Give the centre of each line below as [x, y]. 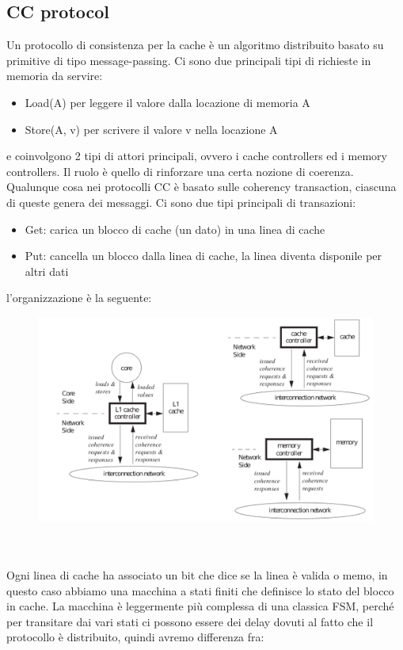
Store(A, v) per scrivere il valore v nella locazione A [151, 129]
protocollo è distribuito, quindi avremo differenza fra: [135, 637]
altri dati [47, 271]
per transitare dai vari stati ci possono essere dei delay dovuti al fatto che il [190, 621]
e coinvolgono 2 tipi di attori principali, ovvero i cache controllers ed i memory [197, 156]
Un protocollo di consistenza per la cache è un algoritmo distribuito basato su [195, 45]
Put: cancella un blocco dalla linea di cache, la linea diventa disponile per [203, 256]
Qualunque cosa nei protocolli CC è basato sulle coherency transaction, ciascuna [201, 187]
